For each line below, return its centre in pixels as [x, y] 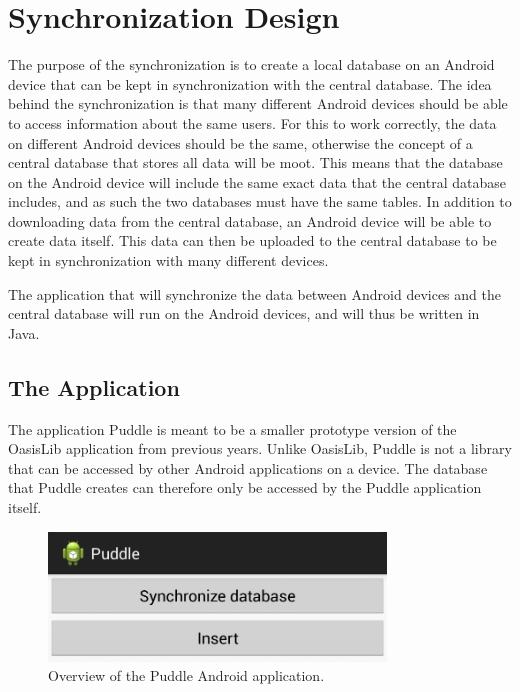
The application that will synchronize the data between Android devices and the [254, 293]
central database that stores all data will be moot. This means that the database [255, 162]
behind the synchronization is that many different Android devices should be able [258, 103]
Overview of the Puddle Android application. [186, 675]
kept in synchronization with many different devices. [168, 260]
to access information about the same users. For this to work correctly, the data [252, 122]
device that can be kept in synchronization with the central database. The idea [250, 83]
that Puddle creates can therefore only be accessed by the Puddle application [245, 487]
